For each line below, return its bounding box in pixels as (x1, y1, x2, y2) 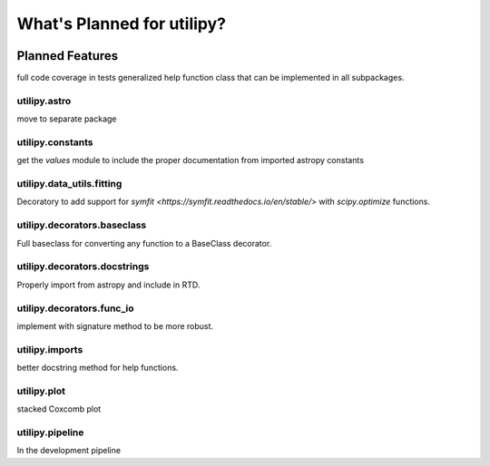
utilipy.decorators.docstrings (16, 260, 150, 273)
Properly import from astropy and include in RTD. (16, 279, 201, 290)
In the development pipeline (16, 445, 122, 456)
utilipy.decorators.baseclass (16, 218, 147, 231)
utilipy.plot (16, 384, 65, 397)
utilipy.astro (16, 94, 72, 107)
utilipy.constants (16, 136, 93, 149)
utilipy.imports (16, 343, 83, 355)
